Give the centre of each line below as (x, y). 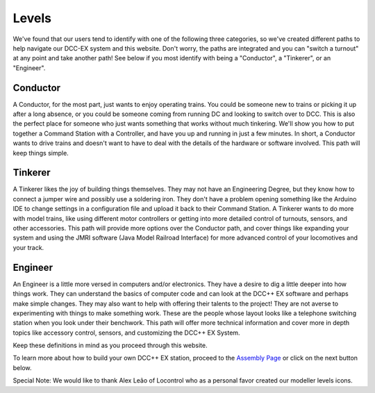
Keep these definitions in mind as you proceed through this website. (110, 345)
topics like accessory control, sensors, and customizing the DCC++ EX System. (126, 333)
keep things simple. (41, 153)
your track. (28, 247)
